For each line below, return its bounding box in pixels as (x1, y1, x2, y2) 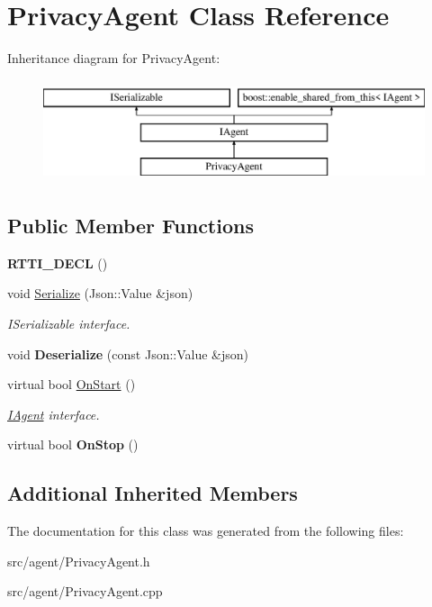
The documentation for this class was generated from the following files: (7, 521, 404, 540)
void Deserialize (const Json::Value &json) (7, 344, 249, 363)
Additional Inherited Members (7, 479, 298, 507)
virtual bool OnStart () (7, 375, 136, 394)
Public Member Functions (7, 212, 254, 240)
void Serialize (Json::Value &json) (7, 284, 193, 303)
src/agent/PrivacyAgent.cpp (7, 582, 163, 601)
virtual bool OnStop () (7, 435, 139, 454)
